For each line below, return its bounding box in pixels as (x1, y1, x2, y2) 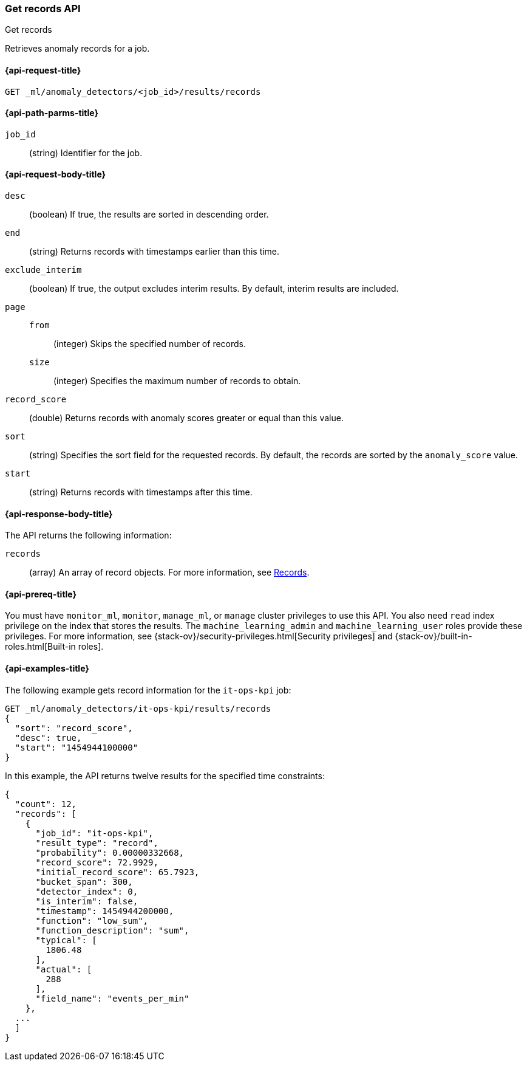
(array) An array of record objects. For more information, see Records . (29, 567, 310, 578)
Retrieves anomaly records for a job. (5, 43, 150, 54)
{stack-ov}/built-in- (395, 631, 472, 642)
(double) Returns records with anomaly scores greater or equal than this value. (29, 413, 344, 424)
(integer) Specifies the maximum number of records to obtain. (53, 376, 301, 387)
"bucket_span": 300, (35, 876, 133, 887)
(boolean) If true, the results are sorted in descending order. (29, 209, 269, 220)
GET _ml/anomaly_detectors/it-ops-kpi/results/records (5, 703, 271, 714)
